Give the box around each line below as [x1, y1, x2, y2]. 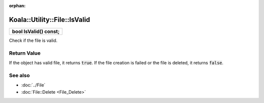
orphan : [9, 3, 26, 8]
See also [9, 72, 30, 79]
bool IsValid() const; [12, 28, 60, 35]
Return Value [9, 49, 41, 56]
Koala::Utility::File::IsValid [9, 15, 90, 24]
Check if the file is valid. [9, 37, 58, 43]
